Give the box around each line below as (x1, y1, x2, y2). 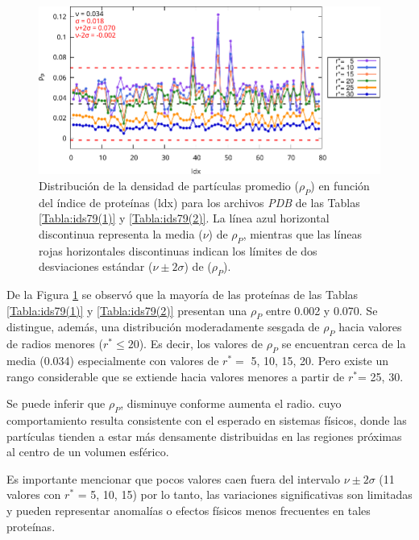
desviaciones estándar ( (39, 258, 153, 275)
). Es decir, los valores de (139, 335, 263, 352)
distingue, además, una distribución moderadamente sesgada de (6, 318, 320, 335)
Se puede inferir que (6, 395, 106, 412)
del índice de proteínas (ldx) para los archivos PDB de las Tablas (39, 193, 360, 210)
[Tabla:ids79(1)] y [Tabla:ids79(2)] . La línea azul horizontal (39, 210, 330, 226)
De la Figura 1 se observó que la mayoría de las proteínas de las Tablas (6, 286, 359, 303)
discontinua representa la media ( (39, 225, 203, 242)
